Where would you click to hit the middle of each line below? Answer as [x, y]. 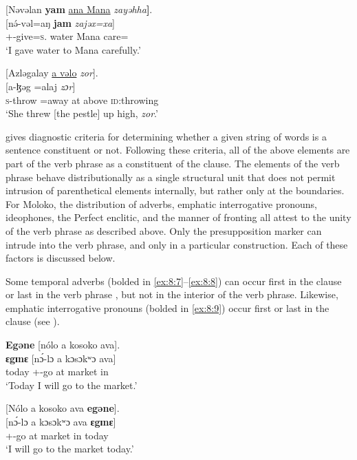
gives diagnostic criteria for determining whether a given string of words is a [166, 136]
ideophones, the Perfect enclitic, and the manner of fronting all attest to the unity [178, 217]
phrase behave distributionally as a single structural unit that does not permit [171, 177]
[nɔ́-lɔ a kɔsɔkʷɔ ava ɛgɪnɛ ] [61, 422]
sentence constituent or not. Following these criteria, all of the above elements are [178, 150]
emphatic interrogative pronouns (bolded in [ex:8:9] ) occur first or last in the [167, 307]
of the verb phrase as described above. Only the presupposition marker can [164, 230]
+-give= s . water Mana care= [67, 36]
